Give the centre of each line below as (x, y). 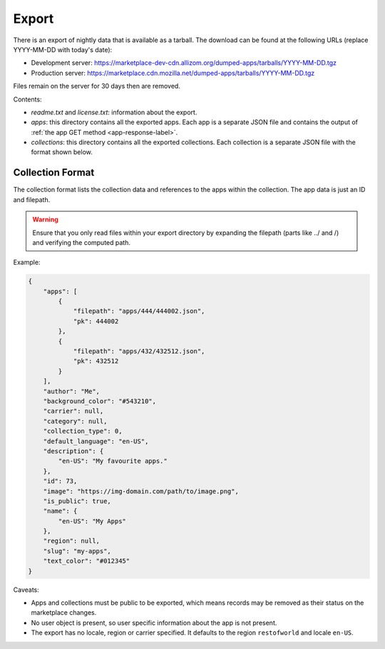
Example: (27, 262)
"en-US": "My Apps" (92, 521)
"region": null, (71, 541)
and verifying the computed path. (82, 242)
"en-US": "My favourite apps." (113, 461)
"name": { (60, 511)
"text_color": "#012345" (87, 561)
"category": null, (75, 421)
